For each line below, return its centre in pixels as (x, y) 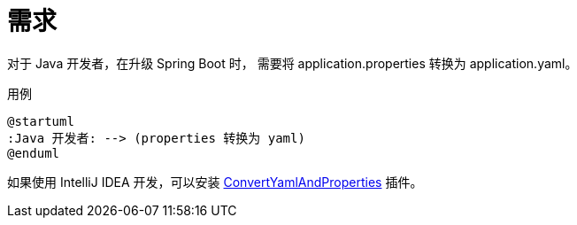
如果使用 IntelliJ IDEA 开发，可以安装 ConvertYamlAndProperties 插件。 (215, 182)
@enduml (34, 153)
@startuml (41, 121)
